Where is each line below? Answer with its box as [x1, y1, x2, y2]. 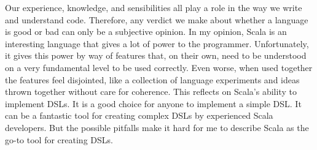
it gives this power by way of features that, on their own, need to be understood [5, 49, 307, 62]
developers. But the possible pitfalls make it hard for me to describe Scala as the [5, 121, 309, 133]
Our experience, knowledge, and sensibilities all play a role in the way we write [5, 1, 302, 13]
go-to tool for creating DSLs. [5, 133, 113, 146]
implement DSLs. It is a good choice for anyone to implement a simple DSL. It [5, 97, 302, 110]
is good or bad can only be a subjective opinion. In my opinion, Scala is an [5, 25, 287, 38]
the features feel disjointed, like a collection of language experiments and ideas [5, 73, 300, 86]
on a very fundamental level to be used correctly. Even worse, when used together [5, 61, 313, 73]
